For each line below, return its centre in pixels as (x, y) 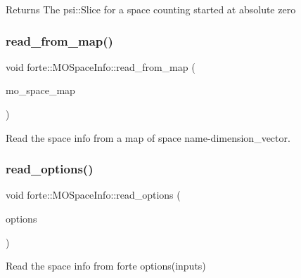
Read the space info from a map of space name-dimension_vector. (148, 137)
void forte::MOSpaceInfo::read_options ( (93, 195)
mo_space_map (40, 90)
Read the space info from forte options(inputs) (106, 266)
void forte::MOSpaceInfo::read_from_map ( (101, 66)
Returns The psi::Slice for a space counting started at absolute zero (151, 9)
